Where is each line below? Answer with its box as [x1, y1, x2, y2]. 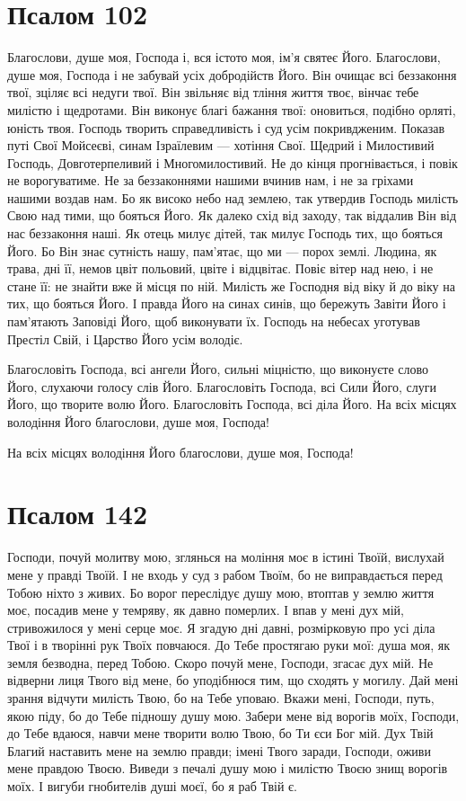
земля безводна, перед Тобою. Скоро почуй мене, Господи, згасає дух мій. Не [7, 653, 434, 672]
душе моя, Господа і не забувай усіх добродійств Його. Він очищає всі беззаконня [7, 65, 457, 84]
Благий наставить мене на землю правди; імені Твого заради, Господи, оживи [7, 741, 431, 760]
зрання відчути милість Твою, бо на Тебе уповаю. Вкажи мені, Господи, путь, [7, 689, 435, 708]
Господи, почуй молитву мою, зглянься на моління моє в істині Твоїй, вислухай [7, 547, 444, 566]
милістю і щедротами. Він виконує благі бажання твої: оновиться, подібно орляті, [7, 100, 456, 119]
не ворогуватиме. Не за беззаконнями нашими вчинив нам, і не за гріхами [7, 171, 414, 190]
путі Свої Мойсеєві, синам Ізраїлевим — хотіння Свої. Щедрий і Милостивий [7, 136, 435, 155]
